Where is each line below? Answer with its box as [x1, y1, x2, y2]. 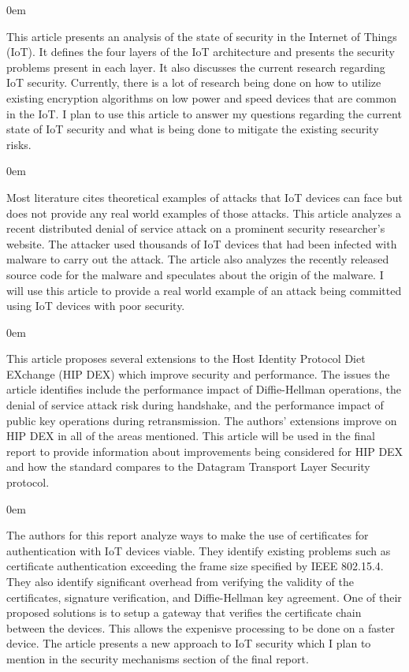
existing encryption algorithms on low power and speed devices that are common [6, 89, 397, 106]
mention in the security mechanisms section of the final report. [6, 650, 309, 666]
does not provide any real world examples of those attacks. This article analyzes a [6, 204, 402, 221]
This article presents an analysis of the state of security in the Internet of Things [6, 28, 397, 44]
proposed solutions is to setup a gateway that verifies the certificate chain [6, 604, 362, 621]
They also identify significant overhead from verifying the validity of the [6, 573, 354, 589]
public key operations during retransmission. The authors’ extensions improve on [6, 412, 397, 428]
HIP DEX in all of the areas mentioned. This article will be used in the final [6, 427, 375, 444]
